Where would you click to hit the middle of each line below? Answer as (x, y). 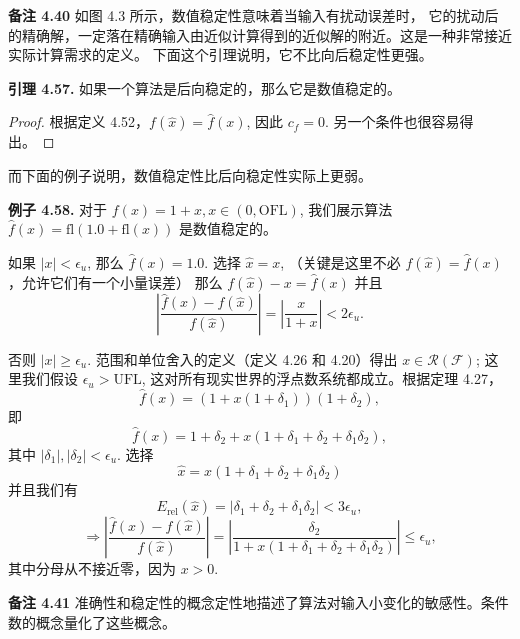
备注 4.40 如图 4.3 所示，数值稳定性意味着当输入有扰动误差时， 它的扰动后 (253, 15)
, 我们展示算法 (346, 208)
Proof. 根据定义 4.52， (79, 121)
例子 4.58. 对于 (58, 208)
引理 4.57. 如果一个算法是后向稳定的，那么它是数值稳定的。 (205, 87)
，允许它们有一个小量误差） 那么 (115, 281)
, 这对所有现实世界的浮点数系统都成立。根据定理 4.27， (321, 378)
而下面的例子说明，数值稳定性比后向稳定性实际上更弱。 (190, 174)
